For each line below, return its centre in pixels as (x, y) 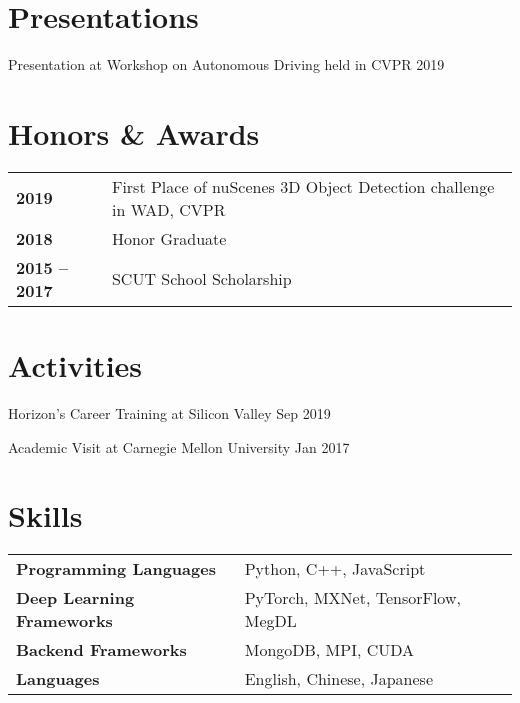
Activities (75, 365)
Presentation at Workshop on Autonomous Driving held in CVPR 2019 (226, 64)
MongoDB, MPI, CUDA (329, 650)
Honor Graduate (169, 238)
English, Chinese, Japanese (338, 679)
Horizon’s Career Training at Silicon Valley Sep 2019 (169, 412)
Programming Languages (116, 569)
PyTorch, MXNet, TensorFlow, (352, 598)
